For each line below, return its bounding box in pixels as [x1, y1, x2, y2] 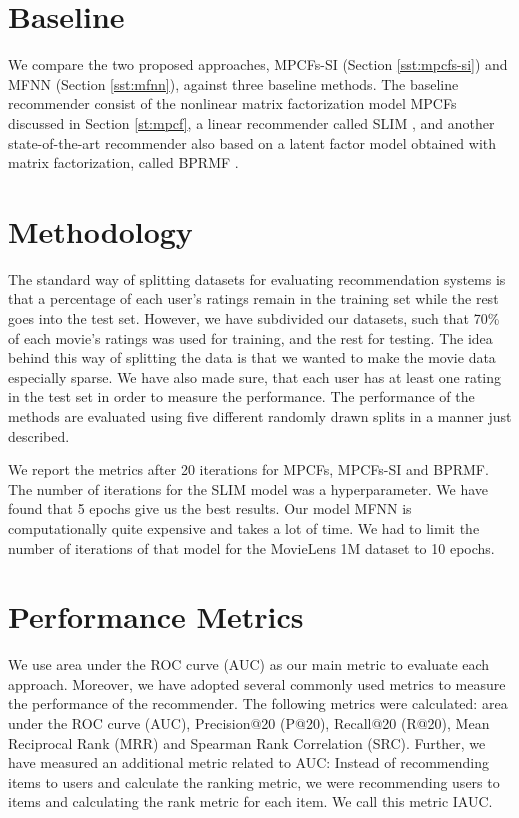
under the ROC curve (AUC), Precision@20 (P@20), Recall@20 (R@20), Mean [8, 713, 490, 734]
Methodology [8, 210, 193, 251]
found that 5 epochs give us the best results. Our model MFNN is [8, 498, 412, 519]
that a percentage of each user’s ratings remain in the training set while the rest [8, 288, 499, 309]
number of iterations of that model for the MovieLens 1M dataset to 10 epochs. [8, 537, 495, 558]
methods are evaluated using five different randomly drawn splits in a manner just [8, 405, 512, 426]
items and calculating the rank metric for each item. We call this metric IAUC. [8, 791, 493, 812]
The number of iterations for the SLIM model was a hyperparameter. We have [8, 478, 489, 499]
